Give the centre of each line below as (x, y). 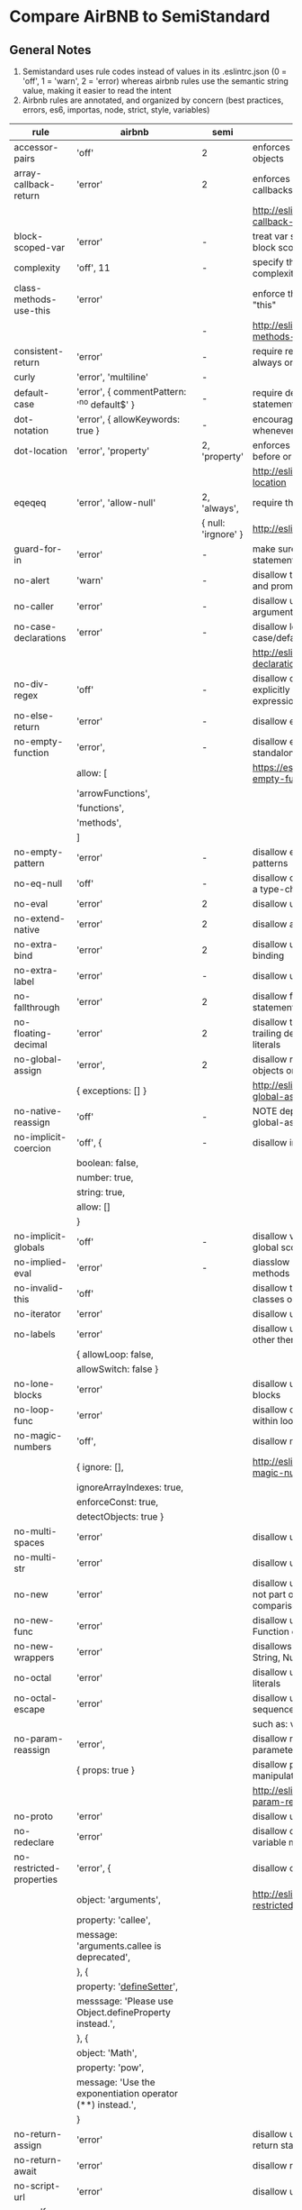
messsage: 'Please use (124, 2001)
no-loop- (35, 1410)
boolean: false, (107, 1163)
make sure (274, 549)
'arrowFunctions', (113, 793)
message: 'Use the (115, 2082)
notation (31, 431)
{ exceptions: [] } (111, 1091)
